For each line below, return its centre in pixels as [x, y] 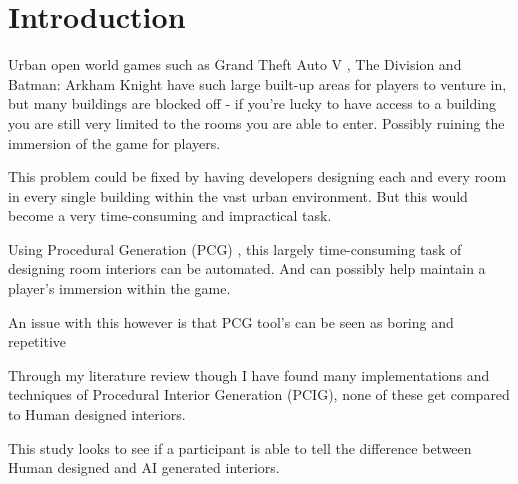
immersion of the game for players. [114, 142]
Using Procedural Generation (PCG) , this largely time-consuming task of [235, 248]
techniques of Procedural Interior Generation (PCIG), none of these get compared [259, 394]
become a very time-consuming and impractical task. [170, 215]
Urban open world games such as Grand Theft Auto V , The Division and [235, 64]
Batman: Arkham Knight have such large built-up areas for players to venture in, [257, 83]
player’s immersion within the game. [119, 288]
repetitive [37, 341]
